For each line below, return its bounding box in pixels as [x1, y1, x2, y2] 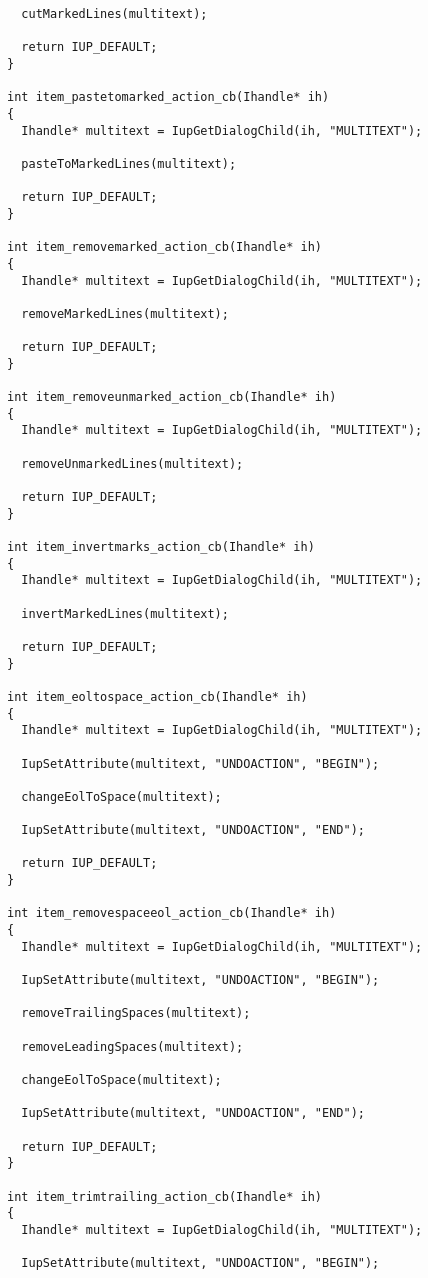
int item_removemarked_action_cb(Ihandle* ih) [7, 240, 322, 255]
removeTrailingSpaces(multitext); [21, 1006, 251, 1021]
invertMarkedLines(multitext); [21, 606, 229, 621]
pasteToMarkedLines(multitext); [21, 156, 237, 171]
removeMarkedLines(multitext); [21, 306, 229, 321]
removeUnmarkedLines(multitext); [21, 456, 244, 471]
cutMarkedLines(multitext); [21, 7, 208, 21]
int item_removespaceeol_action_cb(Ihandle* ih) [7, 906, 337, 921]
